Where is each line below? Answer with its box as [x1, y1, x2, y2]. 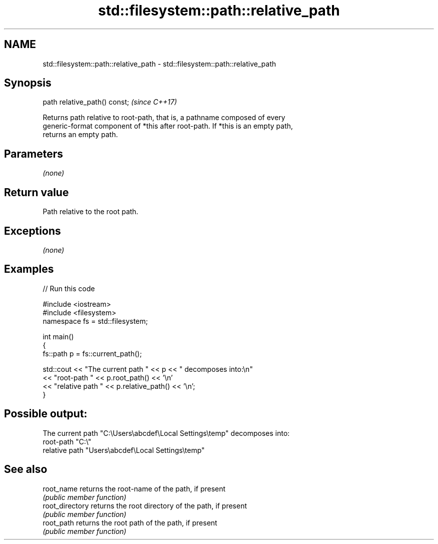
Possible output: [4, 407, 87, 420]
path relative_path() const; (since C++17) [42, 98, 177, 107]
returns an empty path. [42, 130, 118, 139]
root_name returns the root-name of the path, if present [42, 484, 225, 493]
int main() [42, 332, 74, 341]
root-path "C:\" [42, 437, 91, 446]
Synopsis [4, 77, 51, 90]
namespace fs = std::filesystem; [42, 316, 148, 325]
